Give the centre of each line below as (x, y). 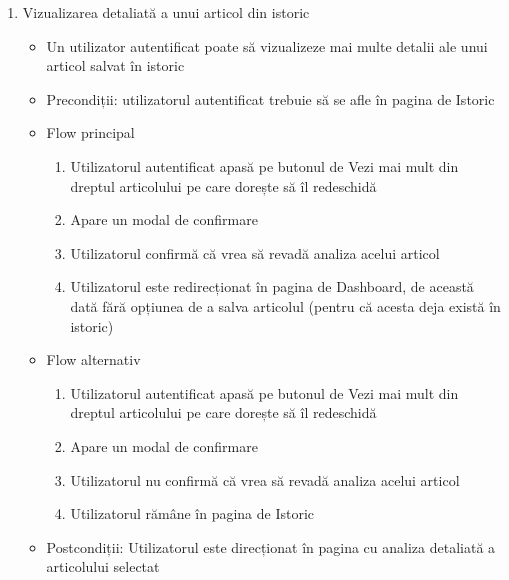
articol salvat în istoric (115, 65)
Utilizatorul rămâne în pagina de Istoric (192, 513)
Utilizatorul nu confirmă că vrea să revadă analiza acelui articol (265, 479)
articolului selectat (103, 566)
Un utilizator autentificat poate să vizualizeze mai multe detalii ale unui (267, 45)
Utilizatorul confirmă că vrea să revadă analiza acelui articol (255, 252)
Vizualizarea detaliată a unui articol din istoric (166, 12)
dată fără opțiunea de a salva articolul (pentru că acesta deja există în (285, 305)
